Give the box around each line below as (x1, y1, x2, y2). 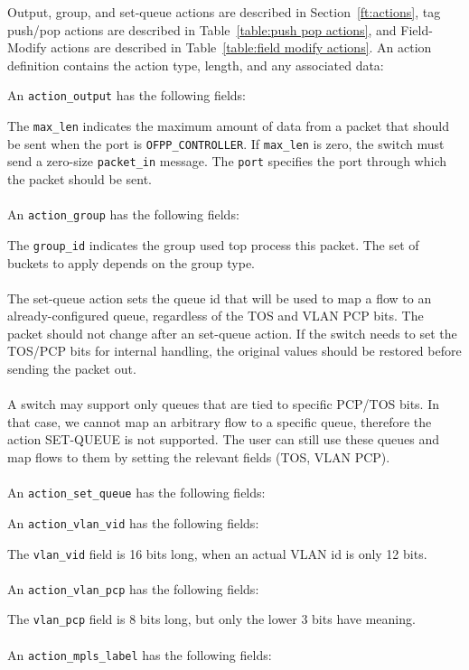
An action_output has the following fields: (7, 86, 246, 105)
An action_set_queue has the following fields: (7, 483, 266, 502)
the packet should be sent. (7, 170, 152, 188)
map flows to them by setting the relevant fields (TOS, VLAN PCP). (7, 448, 390, 467)
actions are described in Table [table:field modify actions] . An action (51, 38, 432, 57)
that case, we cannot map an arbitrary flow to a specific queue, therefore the (7, 412, 432, 431)
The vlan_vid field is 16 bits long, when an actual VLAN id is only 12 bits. (7, 544, 427, 563)
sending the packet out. (7, 359, 136, 378)
